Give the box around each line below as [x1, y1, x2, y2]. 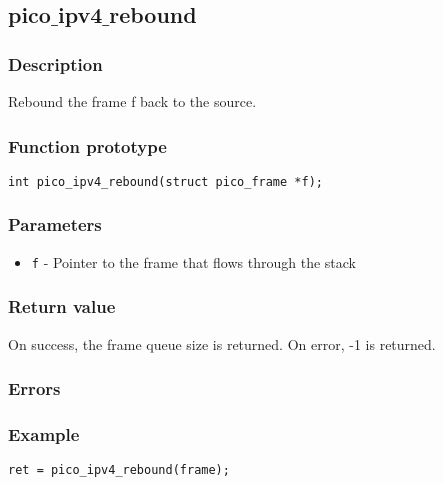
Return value [8, 294, 116, 319]
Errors [8, 376, 61, 401]
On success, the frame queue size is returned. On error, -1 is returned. [8, 333, 436, 354]
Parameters [8, 212, 102, 237]
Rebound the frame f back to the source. [8, 91, 257, 111]
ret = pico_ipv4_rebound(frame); [8, 463, 230, 478]
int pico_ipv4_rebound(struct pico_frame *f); [8, 174, 323, 189]
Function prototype [8, 133, 167, 158]
